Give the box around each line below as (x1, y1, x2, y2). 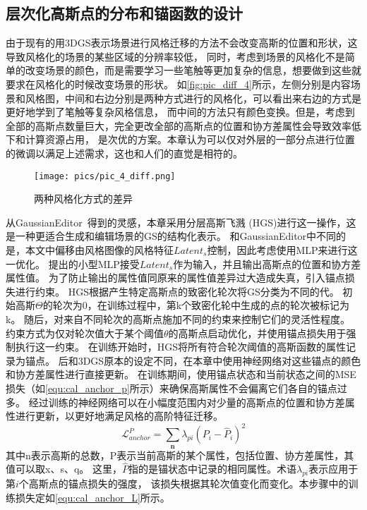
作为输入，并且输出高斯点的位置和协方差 (173, 256, 361, 271)
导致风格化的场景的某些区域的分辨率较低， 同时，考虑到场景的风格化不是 (6, 49, 345, 63)
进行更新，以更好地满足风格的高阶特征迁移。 (15, 408, 223, 423)
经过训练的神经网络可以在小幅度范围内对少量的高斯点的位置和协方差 (28, 394, 345, 409)
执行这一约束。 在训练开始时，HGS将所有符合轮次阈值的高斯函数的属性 (15, 339, 346, 354)
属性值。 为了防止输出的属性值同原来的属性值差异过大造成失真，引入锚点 (6, 270, 345, 285)
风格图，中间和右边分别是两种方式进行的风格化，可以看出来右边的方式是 (25, 90, 361, 105)
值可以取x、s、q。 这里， (6, 461, 122, 476)
